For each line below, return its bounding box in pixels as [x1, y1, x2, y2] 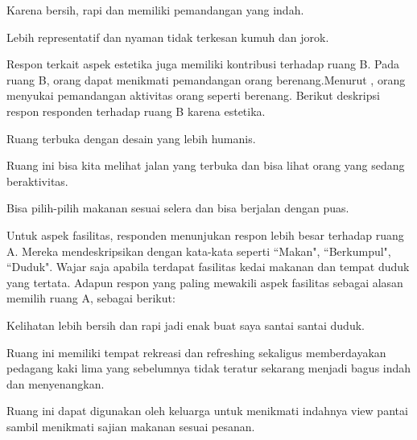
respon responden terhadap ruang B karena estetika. [6, 102, 266, 119]
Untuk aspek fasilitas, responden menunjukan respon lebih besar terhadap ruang [6, 226, 404, 243]
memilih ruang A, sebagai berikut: [6, 290, 175, 306]
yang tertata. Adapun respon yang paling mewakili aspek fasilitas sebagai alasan [6, 273, 403, 290]
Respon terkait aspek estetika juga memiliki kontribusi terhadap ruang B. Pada [6, 56, 399, 72]
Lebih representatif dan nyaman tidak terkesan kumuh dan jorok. [6, 28, 329, 45]
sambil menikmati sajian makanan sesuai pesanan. [6, 417, 255, 434]
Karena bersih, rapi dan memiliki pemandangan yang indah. [6, 2, 304, 18]
